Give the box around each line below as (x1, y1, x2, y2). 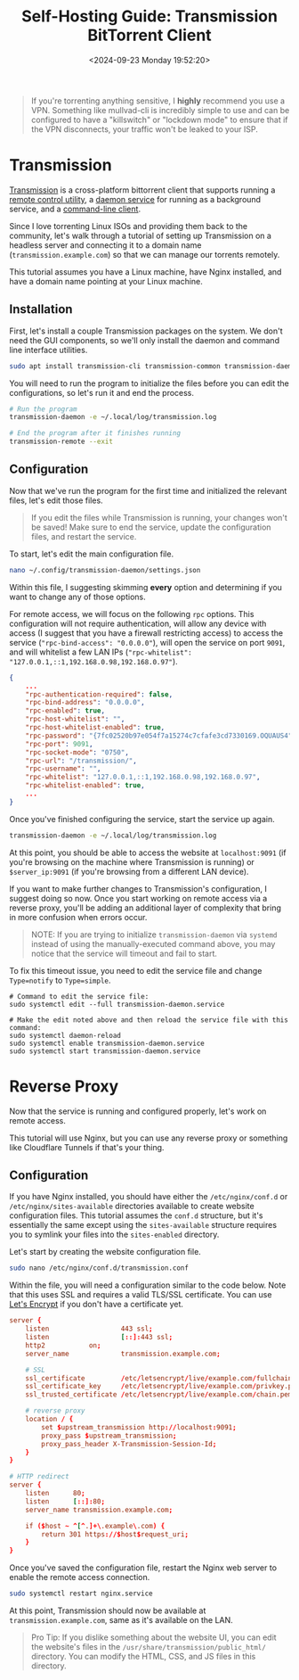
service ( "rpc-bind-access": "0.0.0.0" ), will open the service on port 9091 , (9, 637, 286, 647)
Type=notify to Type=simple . (9, 975, 111, 985)
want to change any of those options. (9, 591, 146, 602)
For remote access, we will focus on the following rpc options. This (9, 608, 255, 619)
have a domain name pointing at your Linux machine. (9, 276, 203, 286)
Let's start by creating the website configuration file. (9, 1247, 202, 1257)
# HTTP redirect (9, 1472, 69, 1481)
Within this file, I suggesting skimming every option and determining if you (9, 581, 283, 592)
